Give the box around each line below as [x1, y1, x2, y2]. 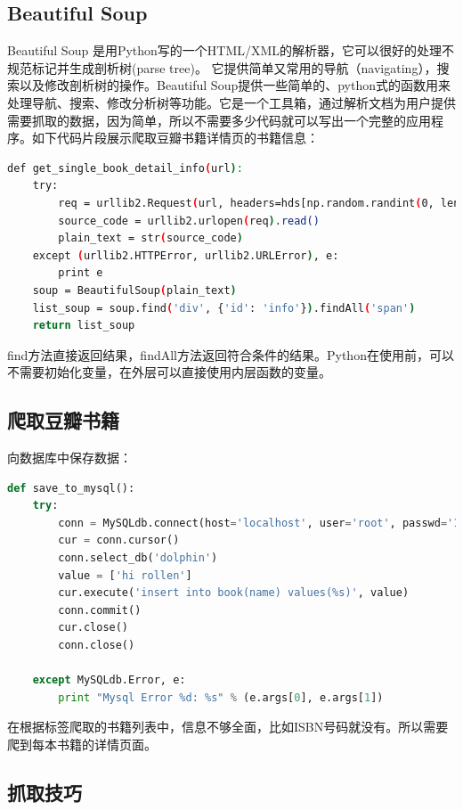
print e [58, 266, 103, 280]
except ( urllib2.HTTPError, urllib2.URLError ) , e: [32, 249, 339, 262]
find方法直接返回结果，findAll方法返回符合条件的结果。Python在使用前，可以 [7, 345, 454, 364]
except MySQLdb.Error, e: [32, 674, 186, 687]
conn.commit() [58, 603, 142, 617]
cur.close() [58, 621, 129, 634]
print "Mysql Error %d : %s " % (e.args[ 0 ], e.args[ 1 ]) [58, 691, 384, 704]
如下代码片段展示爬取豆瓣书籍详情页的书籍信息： [31, 128, 319, 147]
